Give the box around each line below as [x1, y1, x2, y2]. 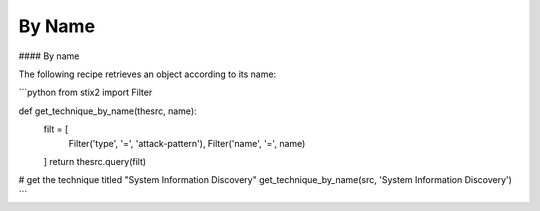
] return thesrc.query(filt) [43, 155, 147, 167]
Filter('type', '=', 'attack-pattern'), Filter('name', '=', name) [68, 137, 306, 149]
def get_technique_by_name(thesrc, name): [18, 105, 197, 117]
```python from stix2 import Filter [18, 86, 153, 99]
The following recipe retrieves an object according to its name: [18, 68, 277, 80]
